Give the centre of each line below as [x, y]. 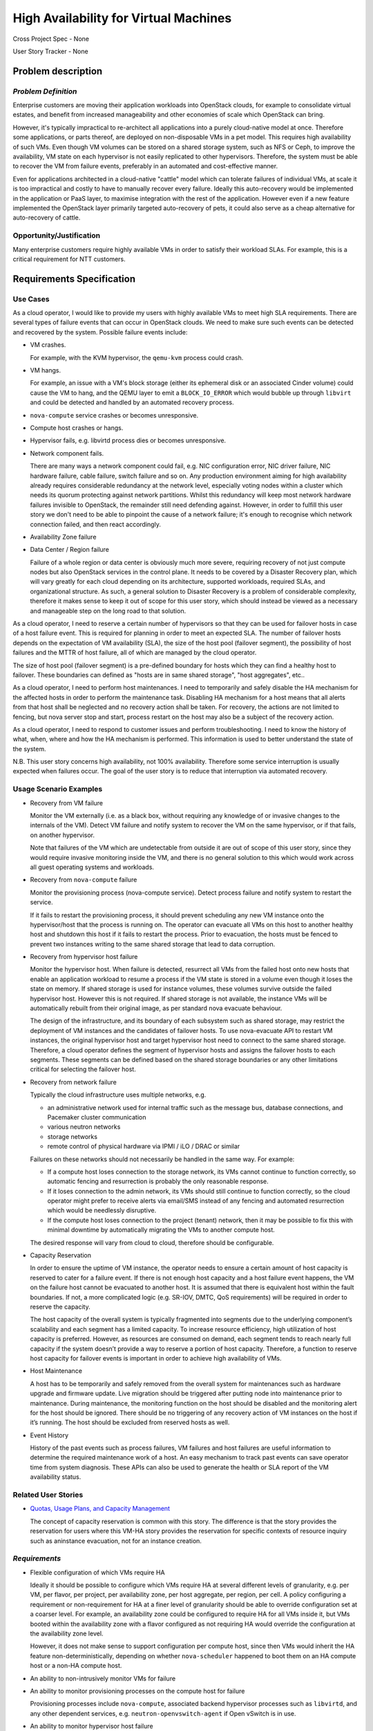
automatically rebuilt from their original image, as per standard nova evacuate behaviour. [156, 1008]
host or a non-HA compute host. [76, 1666]
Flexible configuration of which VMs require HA [97, 1572]
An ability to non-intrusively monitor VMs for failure [103, 1678]
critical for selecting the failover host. [83, 1069]
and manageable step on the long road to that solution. [108, 611]
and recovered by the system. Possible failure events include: [100, 332]
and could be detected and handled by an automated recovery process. [132, 402]
